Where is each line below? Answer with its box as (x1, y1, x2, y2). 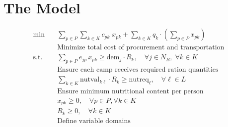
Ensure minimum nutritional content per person (57, 87, 204, 95)
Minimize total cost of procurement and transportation (57, 44, 225, 51)
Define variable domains (57, 117, 131, 125)
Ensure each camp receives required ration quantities (57, 66, 219, 74)
